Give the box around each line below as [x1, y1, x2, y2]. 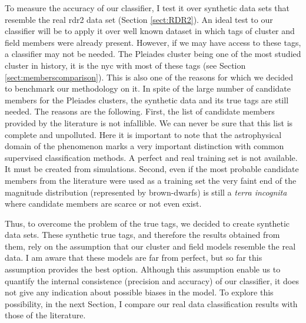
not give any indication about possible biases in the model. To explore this [5, 286, 274, 298]
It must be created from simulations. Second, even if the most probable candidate [5, 163, 299, 175]
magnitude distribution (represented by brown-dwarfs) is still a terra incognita [5, 186, 287, 198]
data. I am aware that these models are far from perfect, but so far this [5, 251, 262, 264]
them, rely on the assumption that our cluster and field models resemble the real [5, 240, 296, 252]
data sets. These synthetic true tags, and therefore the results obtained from [5, 228, 280, 241]
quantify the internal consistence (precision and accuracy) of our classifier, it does [5, 274, 299, 287]
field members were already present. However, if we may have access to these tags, [5, 36, 301, 48]
